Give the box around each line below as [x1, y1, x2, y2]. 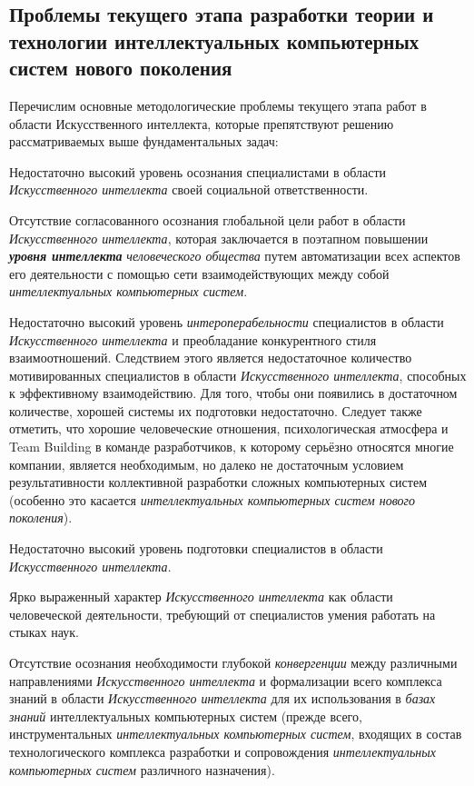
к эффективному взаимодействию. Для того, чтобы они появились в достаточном [9, 383, 458, 403]
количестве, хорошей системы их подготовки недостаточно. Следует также [9, 401, 422, 420]
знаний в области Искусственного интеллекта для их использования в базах [9, 689, 436, 708]
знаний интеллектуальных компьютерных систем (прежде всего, [9, 706, 362, 725]
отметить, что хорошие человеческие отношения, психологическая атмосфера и [9, 419, 449, 438]
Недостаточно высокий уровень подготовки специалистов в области [9, 539, 383, 558]
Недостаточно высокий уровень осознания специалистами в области [9, 162, 387, 181]
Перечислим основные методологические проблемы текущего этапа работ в [9, 95, 427, 114]
